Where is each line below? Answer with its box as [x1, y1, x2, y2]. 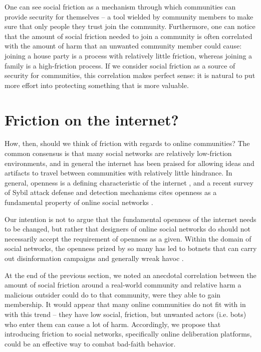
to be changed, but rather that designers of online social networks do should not [5, 223, 250, 234]
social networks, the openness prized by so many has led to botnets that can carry [5, 243, 257, 253]
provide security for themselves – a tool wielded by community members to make [5, 11, 253, 21]
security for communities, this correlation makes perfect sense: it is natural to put [5, 70, 255, 80]
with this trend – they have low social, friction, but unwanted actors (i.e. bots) [5, 308, 246, 319]
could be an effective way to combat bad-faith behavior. [5, 338, 176, 348]
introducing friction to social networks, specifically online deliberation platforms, [5, 328, 252, 339]
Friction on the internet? [5, 109, 179, 129]
